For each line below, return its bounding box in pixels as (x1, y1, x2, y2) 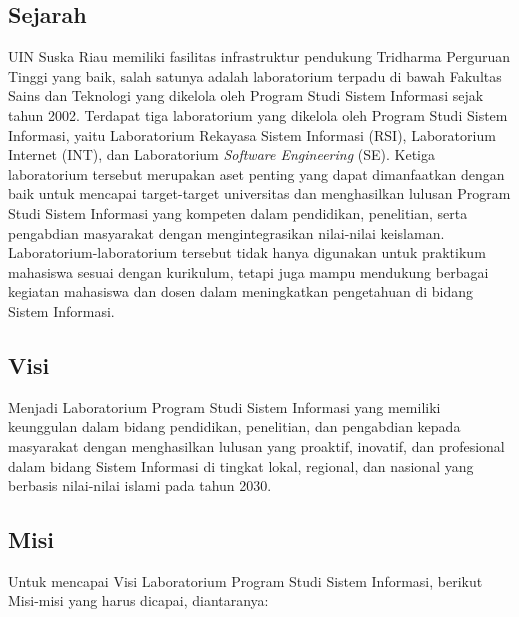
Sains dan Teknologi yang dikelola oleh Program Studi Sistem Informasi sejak (8, 85, 484, 106)
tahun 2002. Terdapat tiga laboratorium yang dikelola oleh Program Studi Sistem (8, 104, 508, 125)
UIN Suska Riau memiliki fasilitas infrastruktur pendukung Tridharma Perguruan (8, 46, 510, 67)
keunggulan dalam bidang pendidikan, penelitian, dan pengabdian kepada (8, 416, 461, 437)
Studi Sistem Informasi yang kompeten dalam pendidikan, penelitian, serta (8, 202, 468, 223)
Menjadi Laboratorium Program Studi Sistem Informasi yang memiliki (8, 396, 441, 417)
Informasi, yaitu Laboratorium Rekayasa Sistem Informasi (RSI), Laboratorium (8, 124, 496, 145)
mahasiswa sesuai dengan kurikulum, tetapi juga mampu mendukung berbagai (8, 261, 489, 282)
